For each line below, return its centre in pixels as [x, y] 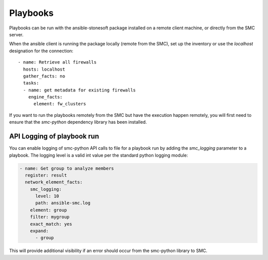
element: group [48, 210]
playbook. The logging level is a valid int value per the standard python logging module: [99, 155]
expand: [39, 231]
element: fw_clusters [60, 104]
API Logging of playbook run [54, 136]
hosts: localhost [44, 69]
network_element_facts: [54, 182]
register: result [46, 175]
